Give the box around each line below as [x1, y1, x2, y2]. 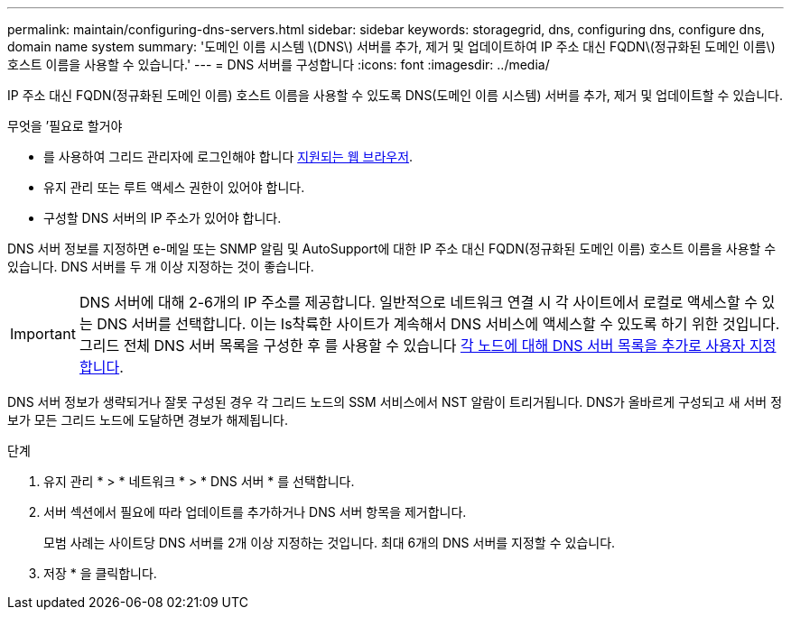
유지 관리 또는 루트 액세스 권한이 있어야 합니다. [43, 180, 305, 195]
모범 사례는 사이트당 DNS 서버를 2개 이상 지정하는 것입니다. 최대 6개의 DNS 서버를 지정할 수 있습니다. [43, 535, 616, 550]
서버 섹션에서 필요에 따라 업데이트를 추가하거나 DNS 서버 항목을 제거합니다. [43, 504, 467, 520]
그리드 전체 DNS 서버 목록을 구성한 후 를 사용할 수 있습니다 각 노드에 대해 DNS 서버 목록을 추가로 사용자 [79, 336, 746, 355]
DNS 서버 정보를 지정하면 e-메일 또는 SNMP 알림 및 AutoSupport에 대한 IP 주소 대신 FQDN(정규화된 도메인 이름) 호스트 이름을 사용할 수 [7, 241, 777, 256]
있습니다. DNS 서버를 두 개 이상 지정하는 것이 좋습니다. [7, 259, 314, 274]
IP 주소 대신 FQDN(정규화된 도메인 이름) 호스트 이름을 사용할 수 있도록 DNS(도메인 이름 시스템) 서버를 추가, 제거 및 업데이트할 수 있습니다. [7, 87, 783, 103]
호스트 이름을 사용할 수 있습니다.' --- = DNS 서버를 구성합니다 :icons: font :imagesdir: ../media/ [7, 57, 550, 72]
